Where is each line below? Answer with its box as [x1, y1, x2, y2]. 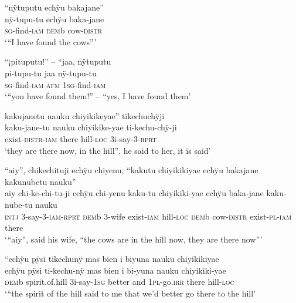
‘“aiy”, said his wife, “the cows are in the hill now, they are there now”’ [5, 233, 263, 245]
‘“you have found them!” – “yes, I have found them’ [5, 90, 191, 102]
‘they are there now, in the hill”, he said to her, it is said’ [5, 144, 211, 156]
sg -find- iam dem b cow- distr [5, 24, 103, 36]
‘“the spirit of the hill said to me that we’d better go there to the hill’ [5, 287, 256, 299]
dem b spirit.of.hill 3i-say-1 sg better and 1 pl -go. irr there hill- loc [5, 275, 234, 288]
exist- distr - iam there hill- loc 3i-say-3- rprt [5, 132, 157, 144]
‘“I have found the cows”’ [5, 35, 97, 48]
